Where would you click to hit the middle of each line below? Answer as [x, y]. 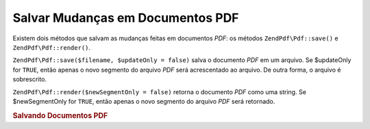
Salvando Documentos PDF [60, 115]
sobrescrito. [30, 79]
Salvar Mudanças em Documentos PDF [126, 18]
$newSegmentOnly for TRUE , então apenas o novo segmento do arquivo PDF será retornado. [144, 101]
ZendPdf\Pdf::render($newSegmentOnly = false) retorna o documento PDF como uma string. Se [159, 91]
